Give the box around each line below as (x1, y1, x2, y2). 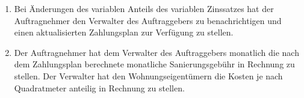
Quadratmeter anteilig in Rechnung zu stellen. (14, 81, 185, 94)
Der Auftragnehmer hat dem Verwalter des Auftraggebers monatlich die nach (14, 46, 299, 58)
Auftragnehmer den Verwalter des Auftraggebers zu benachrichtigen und (14, 14, 282, 26)
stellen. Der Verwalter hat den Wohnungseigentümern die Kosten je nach (14, 69, 283, 82)
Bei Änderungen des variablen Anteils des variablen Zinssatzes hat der (14, 2, 274, 14)
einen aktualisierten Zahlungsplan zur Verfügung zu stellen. (14, 26, 234, 38)
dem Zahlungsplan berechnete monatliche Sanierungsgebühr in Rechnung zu (14, 58, 295, 70)
